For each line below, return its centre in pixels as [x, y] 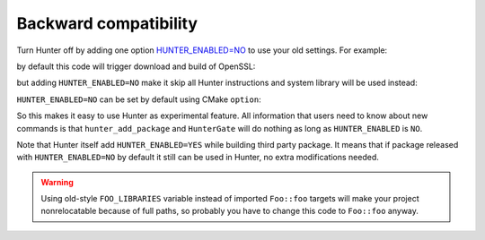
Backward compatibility [107, 23]
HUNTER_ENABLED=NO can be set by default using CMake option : [139, 99]
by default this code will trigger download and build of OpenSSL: [136, 66]
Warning [57, 182]
